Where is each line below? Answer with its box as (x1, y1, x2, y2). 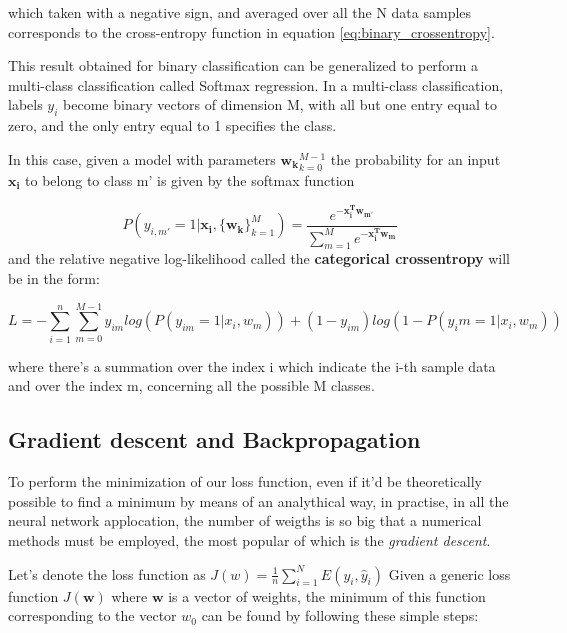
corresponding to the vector (8, 605, 177, 626)
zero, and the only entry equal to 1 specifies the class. (8, 115, 337, 136)
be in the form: (8, 268, 100, 289)
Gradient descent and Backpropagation (8, 424, 421, 455)
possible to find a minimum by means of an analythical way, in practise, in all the (8, 490, 509, 511)
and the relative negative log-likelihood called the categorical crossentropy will (8, 248, 510, 269)
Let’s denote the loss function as (8, 563, 206, 584)
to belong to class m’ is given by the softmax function (25, 170, 355, 191)
